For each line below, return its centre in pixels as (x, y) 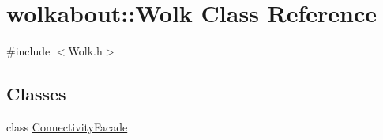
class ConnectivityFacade (67, 126)
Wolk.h (85, 51)
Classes (36, 94)
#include (28, 51)
